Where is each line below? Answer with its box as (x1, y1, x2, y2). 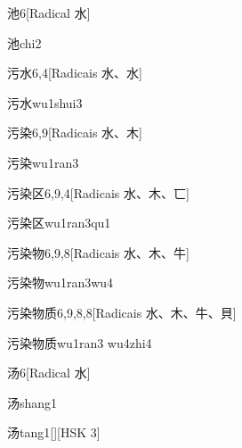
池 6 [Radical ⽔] (7, 4, 91, 21)
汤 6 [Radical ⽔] (7, 363, 91, 382)
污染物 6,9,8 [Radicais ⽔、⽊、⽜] (7, 243, 190, 261)
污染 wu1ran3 (7, 153, 79, 171)
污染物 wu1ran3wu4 (7, 273, 114, 292)
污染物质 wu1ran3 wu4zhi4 (7, 333, 152, 352)
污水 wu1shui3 (7, 93, 83, 112)
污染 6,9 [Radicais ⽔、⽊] (7, 123, 142, 142)
